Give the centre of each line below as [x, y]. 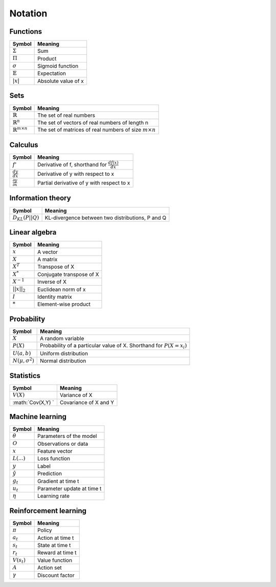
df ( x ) [113, 163]
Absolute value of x [61, 81]
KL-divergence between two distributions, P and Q [106, 218]
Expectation [52, 73]
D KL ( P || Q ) [26, 218]
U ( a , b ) [22, 353]
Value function [55, 560]
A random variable [62, 339]
